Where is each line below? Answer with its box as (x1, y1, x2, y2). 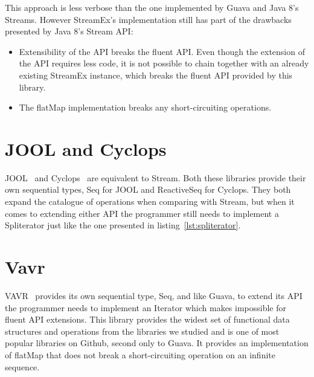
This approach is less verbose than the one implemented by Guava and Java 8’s (5, 1, 299, 13)
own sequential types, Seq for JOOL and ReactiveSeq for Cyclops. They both (5, 183, 291, 196)
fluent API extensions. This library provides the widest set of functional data (5, 313, 290, 326)
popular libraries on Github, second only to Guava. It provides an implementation (5, 337, 309, 349)
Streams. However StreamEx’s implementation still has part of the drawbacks (5, 13, 292, 25)
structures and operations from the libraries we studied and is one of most (5, 324, 280, 337)
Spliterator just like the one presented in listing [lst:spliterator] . (5, 219, 241, 231)
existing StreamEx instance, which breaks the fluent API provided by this (19, 68, 293, 81)
